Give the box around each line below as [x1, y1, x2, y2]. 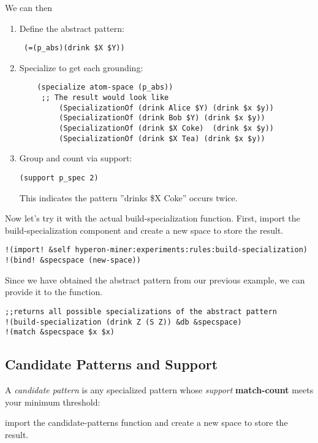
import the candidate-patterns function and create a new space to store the [5, 416, 288, 429]
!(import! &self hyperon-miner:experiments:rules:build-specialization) [5, 245, 308, 255]
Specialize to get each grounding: [19, 61, 143, 74]
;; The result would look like [41, 93, 169, 102]
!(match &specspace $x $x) [5, 328, 115, 337]
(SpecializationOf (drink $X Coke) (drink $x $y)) [59, 124, 274, 133]
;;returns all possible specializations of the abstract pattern [5, 307, 277, 316]
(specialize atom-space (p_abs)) [37, 83, 173, 92]
